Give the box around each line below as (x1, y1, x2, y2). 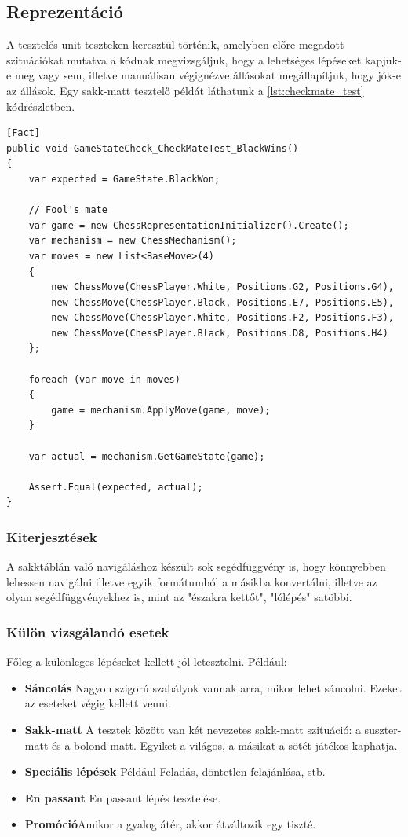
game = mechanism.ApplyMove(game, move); (51, 404, 271, 416)
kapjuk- (364, 51, 402, 68)
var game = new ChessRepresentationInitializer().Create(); (28, 219, 349, 231)
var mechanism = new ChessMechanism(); (28, 235, 237, 247)
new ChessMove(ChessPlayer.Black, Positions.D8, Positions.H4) (51, 327, 388, 339)
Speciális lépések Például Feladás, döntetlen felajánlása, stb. (24, 763, 326, 780)
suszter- (364, 721, 402, 738)
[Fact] (6, 127, 40, 139)
